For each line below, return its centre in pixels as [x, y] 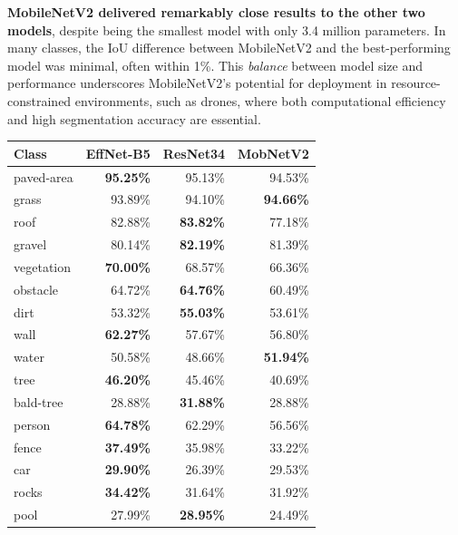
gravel [30, 244]
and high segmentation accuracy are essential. [134, 118]
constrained [39, 100]
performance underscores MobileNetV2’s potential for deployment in [197, 83]
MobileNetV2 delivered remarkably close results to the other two [216, 12]
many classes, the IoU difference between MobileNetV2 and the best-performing [229, 48]
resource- [416, 83]
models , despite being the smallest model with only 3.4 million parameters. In [227, 29]
